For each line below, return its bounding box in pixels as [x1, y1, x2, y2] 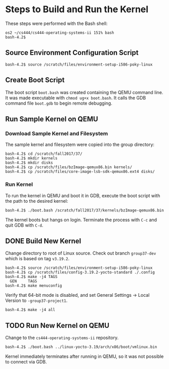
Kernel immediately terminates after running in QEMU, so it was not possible [5, 353, 164, 359]
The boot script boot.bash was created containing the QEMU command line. [5, 89, 163, 95]
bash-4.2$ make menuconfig [5, 283, 62, 288]
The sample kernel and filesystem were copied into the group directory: [5, 141, 155, 148]
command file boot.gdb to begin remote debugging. [5, 100, 112, 106]
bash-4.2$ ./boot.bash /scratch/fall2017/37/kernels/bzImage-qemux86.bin [5, 207, 164, 213]
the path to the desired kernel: [5, 198, 68, 204]
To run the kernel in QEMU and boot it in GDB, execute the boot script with [5, 192, 160, 199]
